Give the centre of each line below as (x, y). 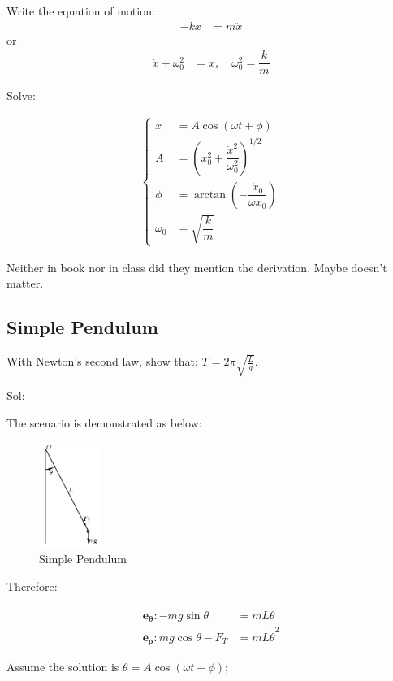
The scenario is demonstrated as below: (104, 422)
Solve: (21, 95)
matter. (25, 283)
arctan (210, 195)
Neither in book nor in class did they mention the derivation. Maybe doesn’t (197, 267)
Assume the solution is (63, 667)
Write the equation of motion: (81, 11)
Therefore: (32, 586)
